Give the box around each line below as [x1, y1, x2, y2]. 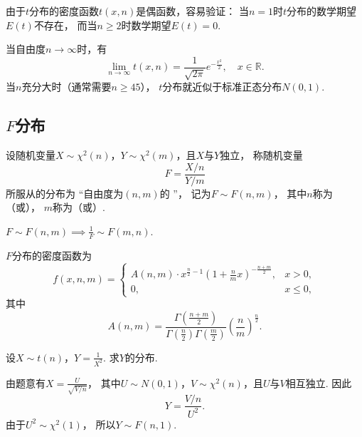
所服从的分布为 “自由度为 [6, 185, 124, 200]
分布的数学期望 [287, 4, 357, 18]
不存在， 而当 [33, 17, 97, 32]
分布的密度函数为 [12, 247, 92, 262]
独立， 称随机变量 [220, 148, 303, 163]
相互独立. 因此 [285, 375, 352, 390]
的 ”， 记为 [159, 185, 211, 200]
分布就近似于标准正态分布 [162, 79, 282, 94]
